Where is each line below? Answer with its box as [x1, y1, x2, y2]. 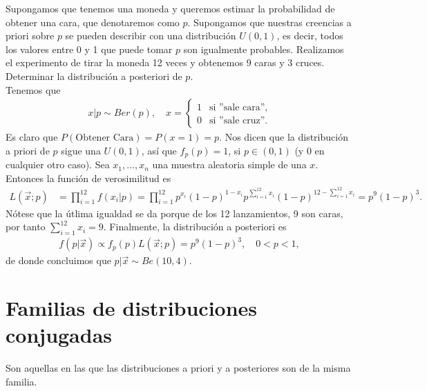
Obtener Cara [75, 133, 134, 143]
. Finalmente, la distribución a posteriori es [103, 219, 287, 234]
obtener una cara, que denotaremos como [6, 14, 180, 29]
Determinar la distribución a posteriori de [6, 68, 182, 83]
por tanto [6, 219, 46, 234]
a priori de [6, 143, 50, 157]
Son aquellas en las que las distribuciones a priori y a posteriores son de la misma [6, 361, 351, 375]
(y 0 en [294, 143, 325, 157]
